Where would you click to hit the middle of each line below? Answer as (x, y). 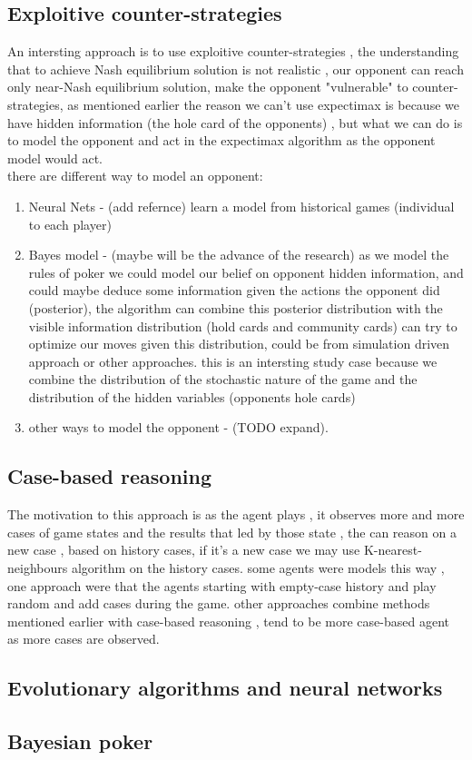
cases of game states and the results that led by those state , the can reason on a (232, 532)
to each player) (70, 224)
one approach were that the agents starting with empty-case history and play (222, 585)
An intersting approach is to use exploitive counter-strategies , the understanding (233, 51)
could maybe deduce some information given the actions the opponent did (234, 290)
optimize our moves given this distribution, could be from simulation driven (239, 344)
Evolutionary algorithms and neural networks (225, 688)
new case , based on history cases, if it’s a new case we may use (184, 550)
